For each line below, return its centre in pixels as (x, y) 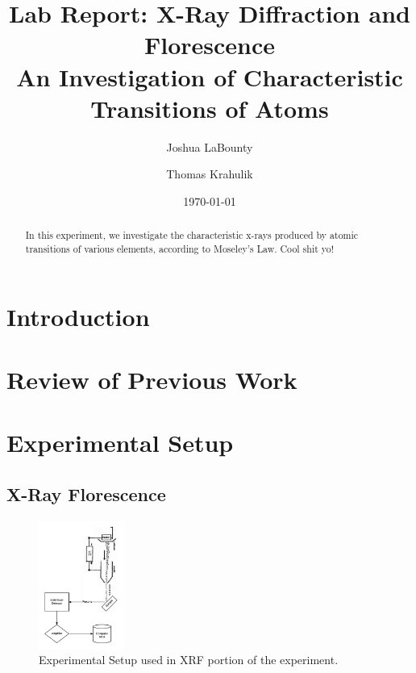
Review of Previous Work (152, 379)
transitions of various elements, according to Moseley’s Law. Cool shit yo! (179, 248)
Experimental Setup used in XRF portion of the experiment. (189, 660)
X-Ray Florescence (86, 493)
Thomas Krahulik (210, 174)
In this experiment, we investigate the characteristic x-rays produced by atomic (192, 235)
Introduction (78, 316)
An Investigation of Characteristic (210, 76)
